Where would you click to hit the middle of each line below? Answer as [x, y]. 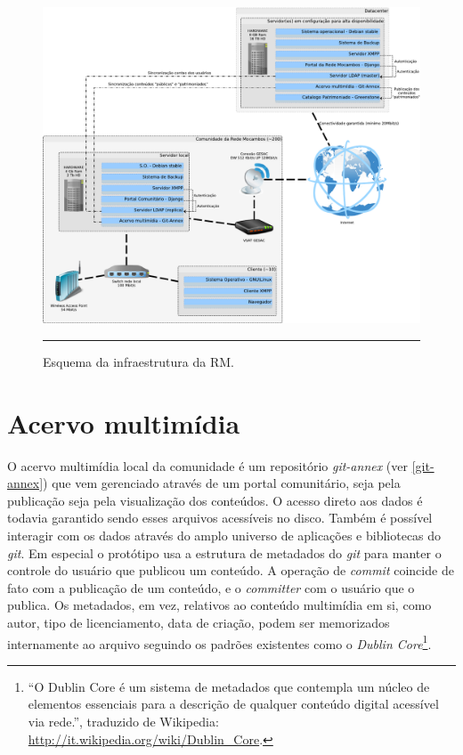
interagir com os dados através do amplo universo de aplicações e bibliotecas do [224, 535]
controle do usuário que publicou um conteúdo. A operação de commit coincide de [231, 570]
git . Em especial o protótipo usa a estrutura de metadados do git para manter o [224, 552]
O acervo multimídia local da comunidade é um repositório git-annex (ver [208, 465]
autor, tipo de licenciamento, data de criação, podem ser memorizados [199, 622]
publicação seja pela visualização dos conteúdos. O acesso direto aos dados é [215, 500]
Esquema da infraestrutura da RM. [138, 361]
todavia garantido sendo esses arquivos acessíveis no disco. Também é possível [220, 518]
